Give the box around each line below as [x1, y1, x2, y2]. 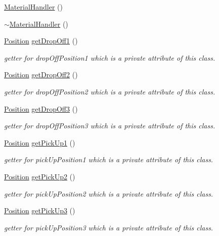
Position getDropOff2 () [4, 69, 78, 80]
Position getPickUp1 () [4, 137, 75, 148]
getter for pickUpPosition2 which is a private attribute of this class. [4, 188, 213, 199]
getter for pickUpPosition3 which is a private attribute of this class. [4, 222, 213, 232]
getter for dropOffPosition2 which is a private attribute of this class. [4, 86, 215, 97]
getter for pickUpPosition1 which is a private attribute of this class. [4, 154, 213, 165]
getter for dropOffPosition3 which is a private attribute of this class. [4, 120, 215, 131]
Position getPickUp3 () [4, 205, 75, 216]
